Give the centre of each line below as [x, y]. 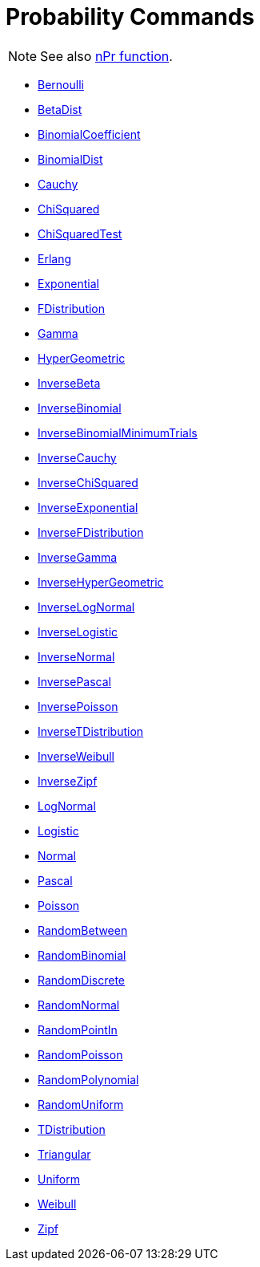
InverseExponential [88, 507]
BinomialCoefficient [89, 134]
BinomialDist [70, 159]
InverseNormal [76, 656]
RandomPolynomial [88, 1079]
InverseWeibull [76, 756]
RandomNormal [79, 1005]
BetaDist [60, 109]
